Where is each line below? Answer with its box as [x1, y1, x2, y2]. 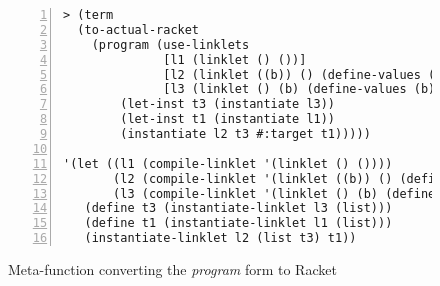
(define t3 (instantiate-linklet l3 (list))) [84, 201, 393, 216]
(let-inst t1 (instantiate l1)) [120, 112, 336, 127]
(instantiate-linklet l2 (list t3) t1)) [84, 231, 357, 246]
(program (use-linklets [91, 37, 250, 52]
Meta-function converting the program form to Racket [8, 259, 337, 279]
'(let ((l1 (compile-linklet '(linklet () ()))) [63, 156, 393, 171]
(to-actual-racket [77, 22, 200, 37]
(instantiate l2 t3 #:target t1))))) [120, 127, 371, 141]
